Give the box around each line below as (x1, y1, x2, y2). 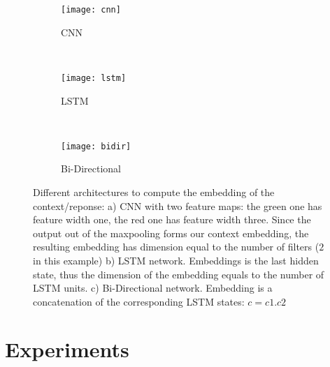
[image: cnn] (61, 5, 121, 15)
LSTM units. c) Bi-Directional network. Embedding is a (33, 280, 273, 295)
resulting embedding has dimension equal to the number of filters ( (33, 239, 320, 254)
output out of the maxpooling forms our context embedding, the (33, 225, 309, 240)
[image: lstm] (61, 73, 127, 83)
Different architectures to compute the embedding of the (33, 184, 275, 199)
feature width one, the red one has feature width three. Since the (33, 212, 311, 227)
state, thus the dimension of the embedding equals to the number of (33, 267, 324, 281)
